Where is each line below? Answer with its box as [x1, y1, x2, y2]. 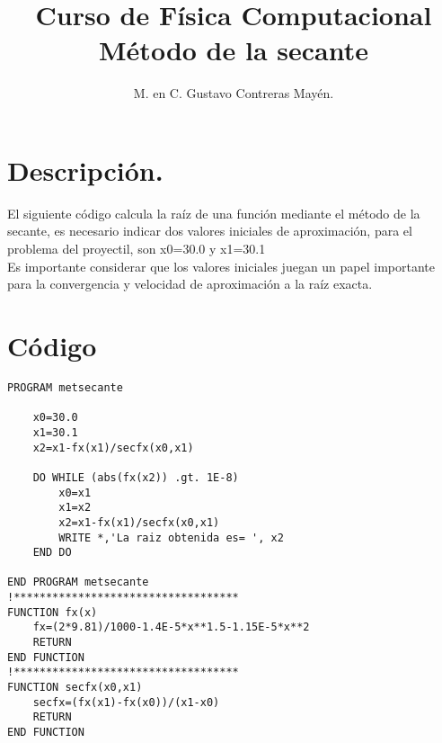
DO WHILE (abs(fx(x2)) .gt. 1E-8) [32, 470, 239, 484]
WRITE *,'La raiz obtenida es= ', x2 [58, 531, 284, 544]
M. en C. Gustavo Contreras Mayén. [133, 84, 334, 103]
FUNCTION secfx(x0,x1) [7, 681, 143, 694]
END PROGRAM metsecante [7, 576, 149, 589]
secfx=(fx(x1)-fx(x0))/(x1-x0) [32, 695, 220, 709]
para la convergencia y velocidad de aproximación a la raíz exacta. [7, 274, 373, 293]
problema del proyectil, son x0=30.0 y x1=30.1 [7, 239, 266, 258]
